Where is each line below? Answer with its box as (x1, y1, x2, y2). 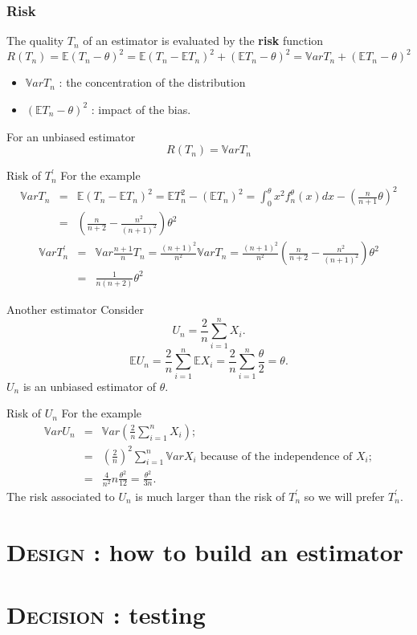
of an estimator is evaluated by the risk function (83, 32, 324, 49)
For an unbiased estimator (6, 128, 136, 145)
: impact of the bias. (91, 100, 191, 117)
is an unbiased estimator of (22, 377, 157, 394)
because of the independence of (200, 450, 353, 462)
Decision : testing (6, 597, 206, 630)
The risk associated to (6, 487, 115, 504)
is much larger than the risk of (135, 487, 285, 504)
